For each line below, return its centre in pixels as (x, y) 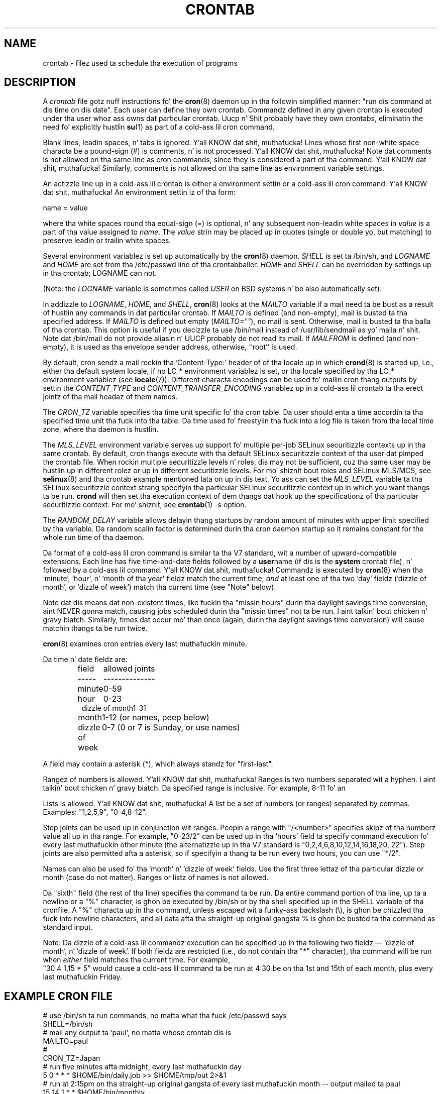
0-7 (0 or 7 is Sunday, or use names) (171, 728)
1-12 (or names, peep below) (155, 718)
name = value (65, 208)
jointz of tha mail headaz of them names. (110, 397)
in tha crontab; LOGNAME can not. (100, 273)
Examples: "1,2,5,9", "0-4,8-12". (95, 812)
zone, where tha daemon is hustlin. (101, 429)
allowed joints (129, 669)
